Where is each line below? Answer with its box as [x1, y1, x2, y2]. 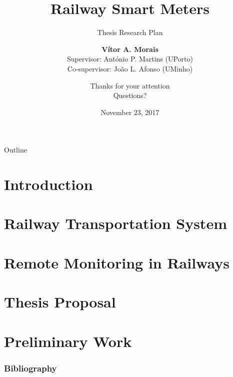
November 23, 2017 [100, 106, 159, 117]
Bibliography [4, 361, 57, 374]
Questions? [113, 90, 147, 100]
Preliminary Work [4, 330, 132, 351]
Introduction [4, 174, 93, 194]
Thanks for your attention [90, 80, 170, 90]
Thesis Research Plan [97, 27, 163, 37]
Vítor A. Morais [101, 43, 158, 54]
